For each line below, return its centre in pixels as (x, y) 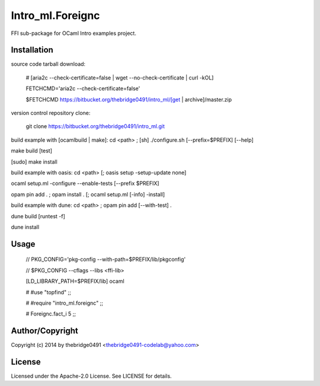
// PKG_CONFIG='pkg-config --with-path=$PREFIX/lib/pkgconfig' (106, 259)
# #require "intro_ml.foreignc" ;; (65, 303)
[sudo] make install (34, 162)
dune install (25, 227)
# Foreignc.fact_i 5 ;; (51, 314)
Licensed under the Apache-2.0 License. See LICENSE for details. (91, 376)
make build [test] (32, 151)
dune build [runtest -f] (38, 216)
